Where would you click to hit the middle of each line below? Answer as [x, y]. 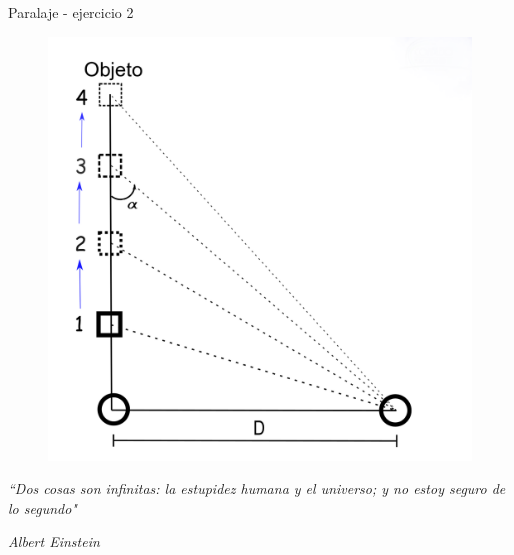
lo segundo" [42, 507]
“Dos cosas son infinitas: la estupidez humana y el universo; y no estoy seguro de [257, 488]
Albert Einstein [54, 541]
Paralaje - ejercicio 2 [71, 12]
